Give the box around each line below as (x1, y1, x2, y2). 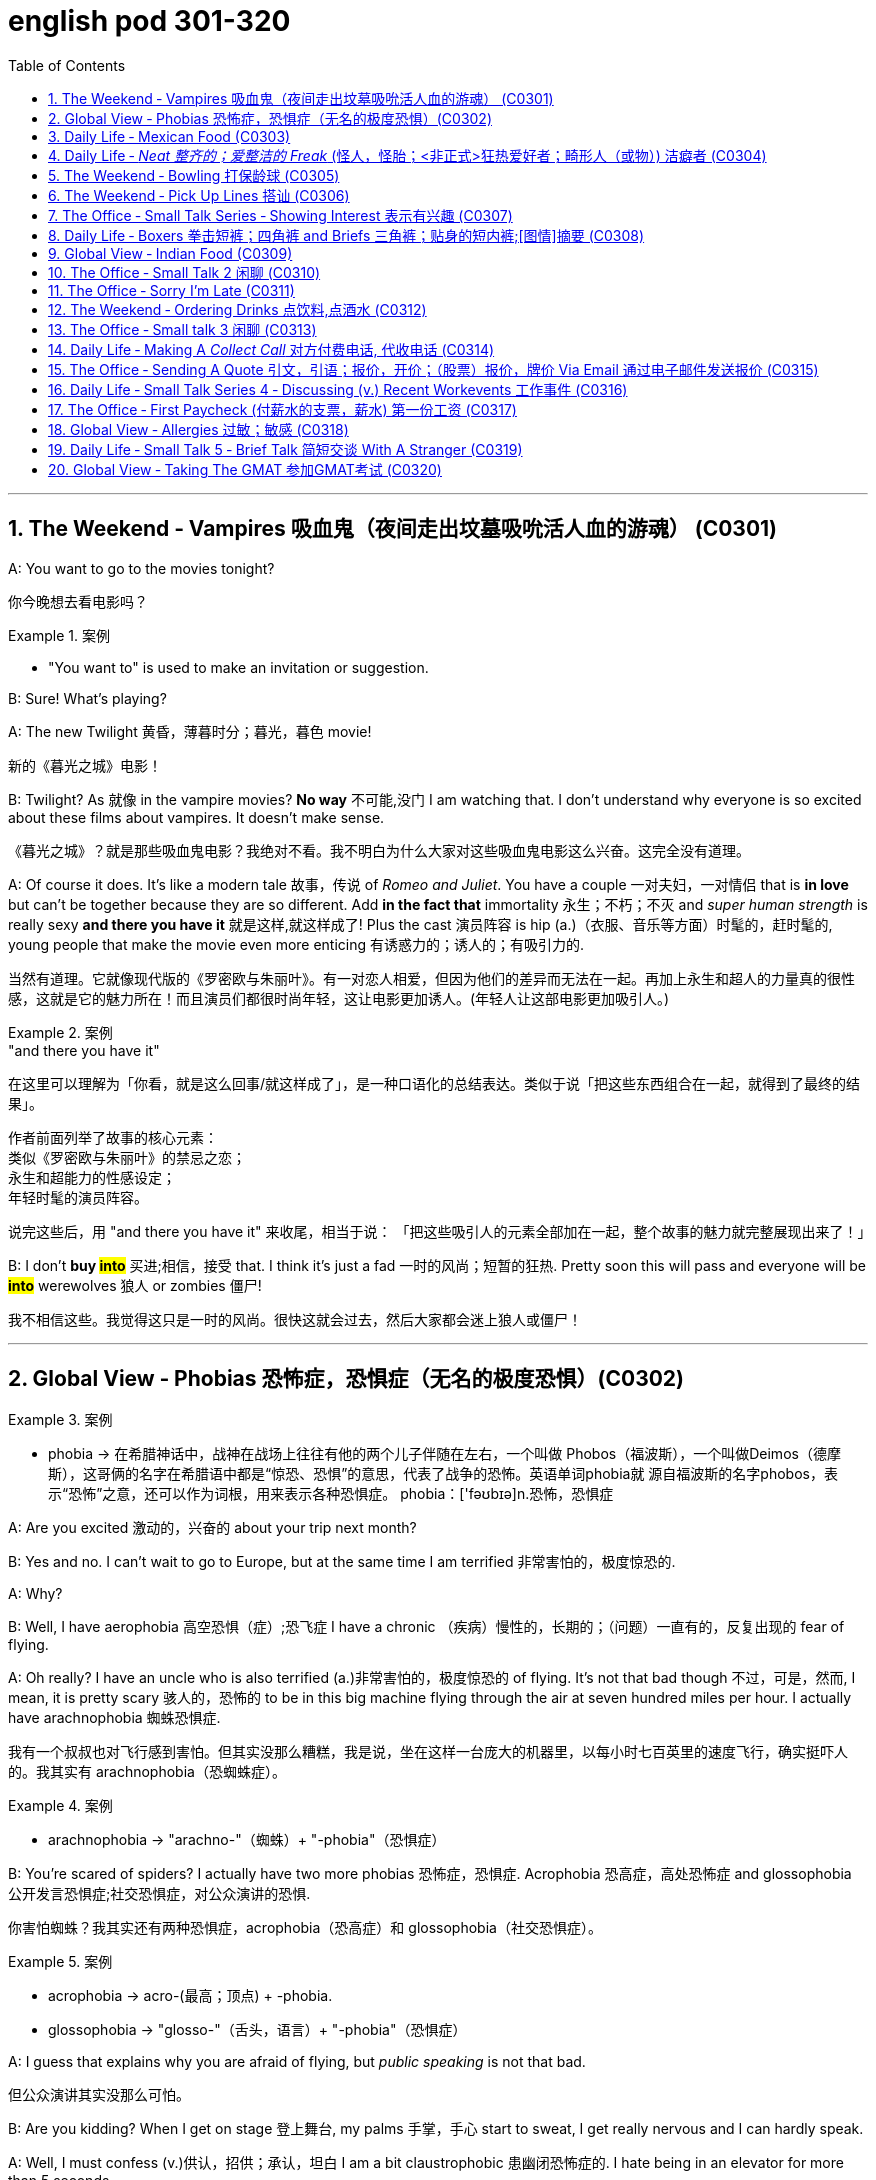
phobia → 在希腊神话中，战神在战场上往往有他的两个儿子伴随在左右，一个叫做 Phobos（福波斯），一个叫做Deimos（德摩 (48, 1445, 841, 1463)
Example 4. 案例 (8, 1797, 113, 1815)
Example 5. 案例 (8, 1953, 113, 1971)
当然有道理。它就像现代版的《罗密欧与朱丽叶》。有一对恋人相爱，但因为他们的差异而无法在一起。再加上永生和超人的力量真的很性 (8, 969, 855, 987)
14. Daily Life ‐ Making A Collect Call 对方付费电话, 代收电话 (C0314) (48, 340, 495, 358)
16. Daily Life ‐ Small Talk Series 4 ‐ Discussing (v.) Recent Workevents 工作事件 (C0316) (48, 380, 628, 398)
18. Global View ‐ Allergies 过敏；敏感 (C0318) (48, 420, 349, 438)
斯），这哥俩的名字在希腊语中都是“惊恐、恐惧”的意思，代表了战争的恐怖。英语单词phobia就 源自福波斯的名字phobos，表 (48, 1465, 838, 1483)
